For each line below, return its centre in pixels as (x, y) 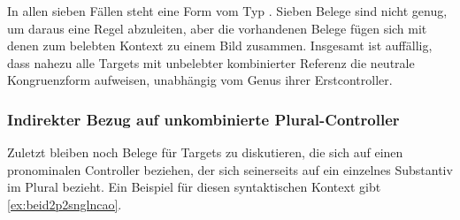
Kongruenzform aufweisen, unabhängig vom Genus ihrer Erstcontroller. (200, 80)
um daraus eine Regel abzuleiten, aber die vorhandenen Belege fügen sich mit (217, 28)
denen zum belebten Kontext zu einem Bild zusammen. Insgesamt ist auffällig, (220, 46)
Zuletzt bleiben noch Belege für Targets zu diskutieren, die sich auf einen (205, 152)
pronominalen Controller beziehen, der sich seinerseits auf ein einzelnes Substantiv (230, 169)
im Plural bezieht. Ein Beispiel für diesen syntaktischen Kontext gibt (194, 187)
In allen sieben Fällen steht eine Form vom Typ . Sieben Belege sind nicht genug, (227, 11)
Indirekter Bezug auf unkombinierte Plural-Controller (203, 119)
